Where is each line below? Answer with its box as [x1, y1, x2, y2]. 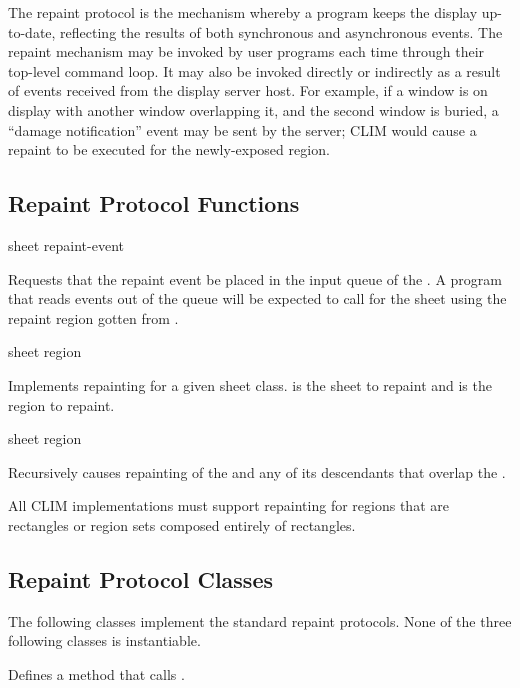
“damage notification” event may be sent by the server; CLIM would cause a [8, 119, 477, 140]
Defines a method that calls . [8, 663, 185, 684]
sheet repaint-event [8, 234, 124, 255]
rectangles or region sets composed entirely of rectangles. [8, 514, 356, 535]
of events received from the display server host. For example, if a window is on [8, 80, 488, 101]
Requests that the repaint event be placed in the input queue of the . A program [8, 268, 502, 289]
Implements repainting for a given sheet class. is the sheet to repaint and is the [8, 374, 492, 395]
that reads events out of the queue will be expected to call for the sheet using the [8, 288, 507, 309]
